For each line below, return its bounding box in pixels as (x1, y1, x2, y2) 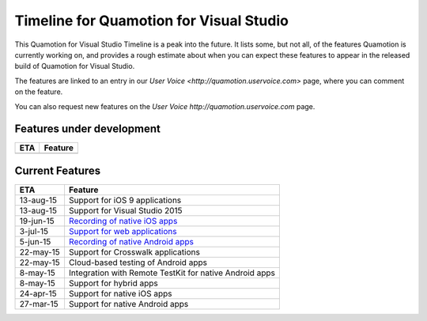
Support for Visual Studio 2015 (68, 205, 183, 216)
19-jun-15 (19, 215, 55, 226)
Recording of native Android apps (68, 236, 194, 247)
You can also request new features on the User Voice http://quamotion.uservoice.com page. (14, 101, 316, 111)
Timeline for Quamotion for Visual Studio (14, 12, 289, 29)
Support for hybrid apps (68, 278, 158, 289)
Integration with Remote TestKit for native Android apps (68, 267, 276, 278)
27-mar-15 (19, 298, 59, 309)
